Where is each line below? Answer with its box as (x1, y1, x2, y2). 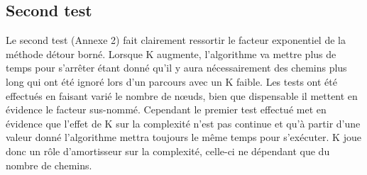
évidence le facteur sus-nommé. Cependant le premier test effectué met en (6, 102, 327, 117)
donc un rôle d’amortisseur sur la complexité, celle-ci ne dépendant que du (6, 143, 330, 158)
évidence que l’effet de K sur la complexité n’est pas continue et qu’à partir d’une (6, 115, 361, 130)
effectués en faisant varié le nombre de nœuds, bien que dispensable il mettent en (6, 88, 358, 103)
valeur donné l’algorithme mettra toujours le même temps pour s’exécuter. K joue (6, 130, 361, 145)
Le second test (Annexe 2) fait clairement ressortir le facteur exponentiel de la (6, 33, 346, 47)
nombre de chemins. (6, 157, 92, 172)
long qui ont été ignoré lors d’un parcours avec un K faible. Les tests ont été (6, 74, 337, 89)
